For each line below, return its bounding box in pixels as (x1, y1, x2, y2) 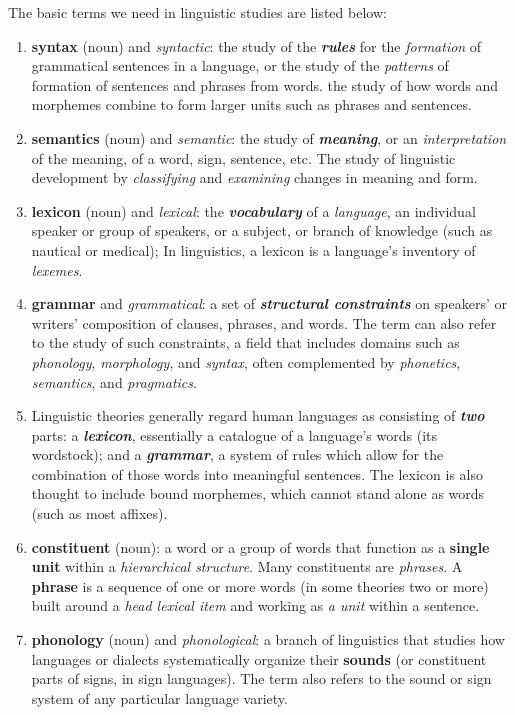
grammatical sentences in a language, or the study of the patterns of (31, 55, 449, 76)
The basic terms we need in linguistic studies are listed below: (8, 2, 387, 22)
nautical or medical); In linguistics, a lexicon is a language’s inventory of (31, 239, 476, 260)
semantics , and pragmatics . (31, 371, 197, 392)
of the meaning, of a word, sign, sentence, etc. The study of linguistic (31, 147, 456, 168)
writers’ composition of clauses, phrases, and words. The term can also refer (31, 312, 497, 333)
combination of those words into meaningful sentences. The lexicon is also (31, 463, 483, 484)
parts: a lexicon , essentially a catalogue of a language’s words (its (31, 424, 437, 445)
